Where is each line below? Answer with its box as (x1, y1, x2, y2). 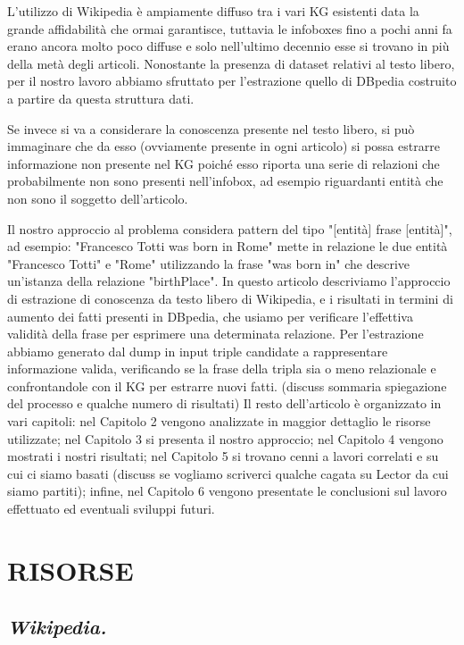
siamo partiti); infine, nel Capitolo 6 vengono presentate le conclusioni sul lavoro (7, 482, 447, 500)
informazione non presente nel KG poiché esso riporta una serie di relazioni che (7, 154, 440, 172)
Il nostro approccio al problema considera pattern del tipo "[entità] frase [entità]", (7, 219, 452, 238)
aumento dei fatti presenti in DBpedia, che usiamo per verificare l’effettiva (7, 306, 413, 325)
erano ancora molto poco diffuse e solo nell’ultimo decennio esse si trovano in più (7, 37, 450, 55)
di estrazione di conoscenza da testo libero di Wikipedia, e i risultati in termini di (7, 289, 453, 307)
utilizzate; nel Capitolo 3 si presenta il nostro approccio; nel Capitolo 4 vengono (7, 429, 443, 448)
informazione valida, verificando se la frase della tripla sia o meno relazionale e (7, 359, 436, 378)
